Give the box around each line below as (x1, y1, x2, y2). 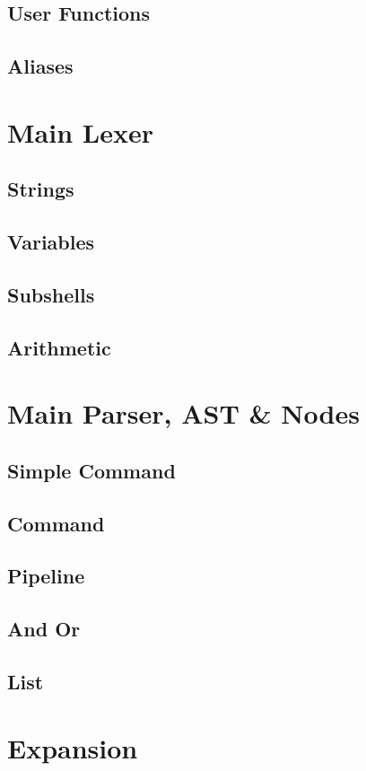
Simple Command (7, 456, 176, 484)
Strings (7, 175, 74, 203)
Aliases (7, 52, 74, 80)
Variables (7, 228, 95, 256)
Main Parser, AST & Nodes (7, 395, 360, 432)
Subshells (7, 280, 95, 308)
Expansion (7, 729, 138, 766)
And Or (7, 615, 81, 643)
